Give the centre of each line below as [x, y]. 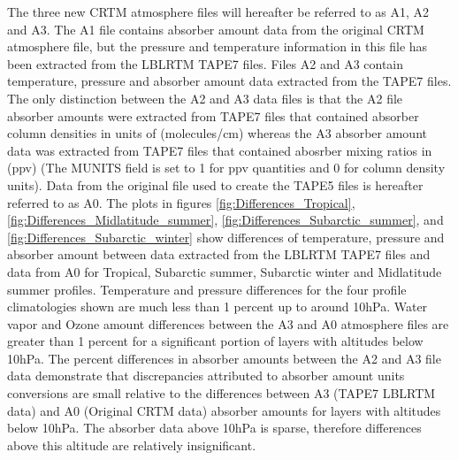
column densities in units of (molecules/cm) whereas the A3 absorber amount [217, 133]
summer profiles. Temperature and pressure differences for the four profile [207, 289]
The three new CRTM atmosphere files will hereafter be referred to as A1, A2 [218, 11]
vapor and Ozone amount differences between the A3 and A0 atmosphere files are [228, 323]
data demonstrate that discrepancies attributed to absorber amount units [206, 376]
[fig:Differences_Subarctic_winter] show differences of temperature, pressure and [226, 237]
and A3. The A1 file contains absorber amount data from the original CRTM [216, 29]
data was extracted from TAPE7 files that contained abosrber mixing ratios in [220, 150]
